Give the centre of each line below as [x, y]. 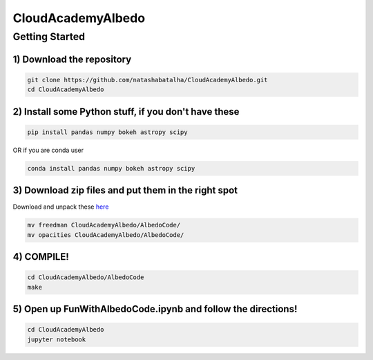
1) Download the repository [72, 59]
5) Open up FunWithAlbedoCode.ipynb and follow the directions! [155, 309]
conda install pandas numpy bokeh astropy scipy [111, 168]
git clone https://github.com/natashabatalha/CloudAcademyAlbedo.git [147, 80]
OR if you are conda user [48, 150]
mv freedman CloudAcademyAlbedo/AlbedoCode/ [104, 225]
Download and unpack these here [61, 207]
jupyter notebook [57, 339]
